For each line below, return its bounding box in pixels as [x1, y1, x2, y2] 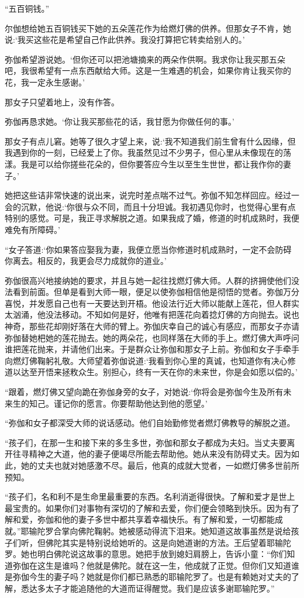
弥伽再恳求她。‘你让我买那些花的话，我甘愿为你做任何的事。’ [5, 115, 234, 128]
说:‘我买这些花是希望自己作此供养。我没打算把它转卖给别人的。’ [5, 33, 245, 46]
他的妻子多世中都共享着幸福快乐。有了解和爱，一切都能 [61, 513, 275, 525]
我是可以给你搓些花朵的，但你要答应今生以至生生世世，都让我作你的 [20, 157, 283, 170]
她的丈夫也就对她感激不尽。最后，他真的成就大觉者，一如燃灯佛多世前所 [20, 459, 299, 471]
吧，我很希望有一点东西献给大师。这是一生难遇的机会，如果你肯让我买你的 [5, 64, 291, 77]
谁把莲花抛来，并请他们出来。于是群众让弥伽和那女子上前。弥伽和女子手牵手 [5, 343, 299, 355]
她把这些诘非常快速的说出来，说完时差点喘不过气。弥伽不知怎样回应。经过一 [5, 189, 299, 201]
